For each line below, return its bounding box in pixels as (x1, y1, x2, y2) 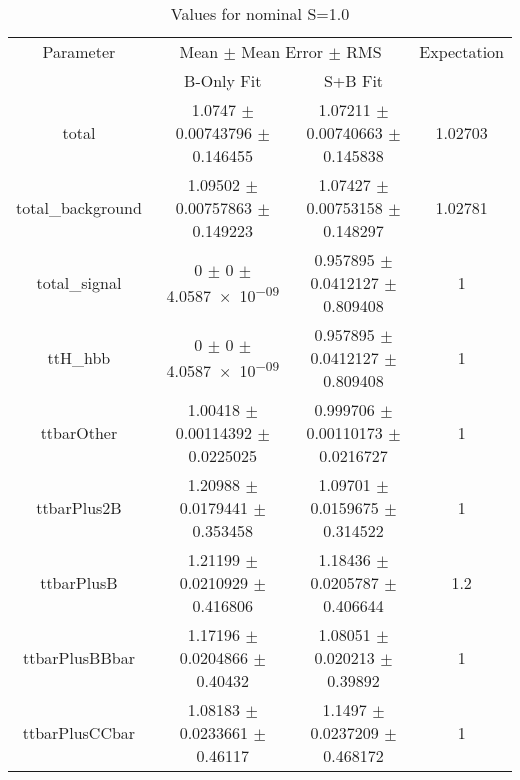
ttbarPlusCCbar (22, 721, 136, 744)
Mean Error (241, 40, 324, 63)
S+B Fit (323, 69, 384, 92)
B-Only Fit (184, 69, 262, 92)
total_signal (36, 271, 122, 294)
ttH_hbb (47, 346, 111, 369)
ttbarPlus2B (36, 496, 122, 519)
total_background (16, 196, 142, 219)
